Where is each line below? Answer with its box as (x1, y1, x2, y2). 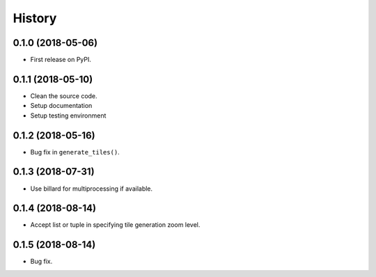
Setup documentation (30, 102, 93, 110)
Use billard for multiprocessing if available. (30, 184, 153, 193)
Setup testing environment (30, 111, 107, 120)
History (13, 10, 57, 26)
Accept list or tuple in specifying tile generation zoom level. (30, 221, 201, 229)
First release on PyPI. (30, 56, 92, 64)
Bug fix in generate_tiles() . (30, 148, 120, 156)
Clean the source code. (30, 91, 97, 100)
